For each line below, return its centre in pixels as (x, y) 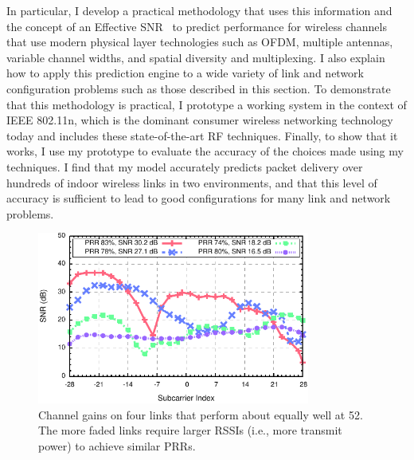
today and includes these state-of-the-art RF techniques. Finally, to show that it (202, 135)
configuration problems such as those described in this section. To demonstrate (199, 88)
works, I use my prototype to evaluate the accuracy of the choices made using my (205, 151)
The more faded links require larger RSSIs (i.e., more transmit (190, 430)
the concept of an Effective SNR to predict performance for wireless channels (197, 26)
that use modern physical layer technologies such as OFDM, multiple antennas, (200, 42)
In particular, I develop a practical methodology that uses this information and (199, 10)
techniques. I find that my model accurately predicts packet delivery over (185, 166)
